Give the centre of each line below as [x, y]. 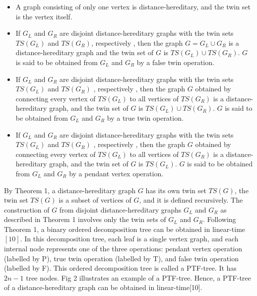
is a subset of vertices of [95, 200]
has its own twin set [176, 190]
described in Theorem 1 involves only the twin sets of [85, 219]
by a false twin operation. [175, 62]
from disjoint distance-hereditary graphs [120, 209]
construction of [27, 209]
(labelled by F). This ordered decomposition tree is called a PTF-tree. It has [120, 268]
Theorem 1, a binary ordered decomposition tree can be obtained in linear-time [125, 229]
